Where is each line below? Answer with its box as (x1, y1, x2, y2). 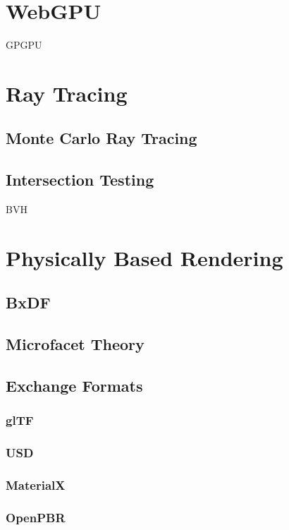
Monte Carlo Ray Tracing (6, 127, 197, 149)
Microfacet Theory (6, 333, 144, 355)
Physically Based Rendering (6, 243, 283, 272)
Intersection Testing (6, 169, 154, 191)
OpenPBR (6, 508, 66, 526)
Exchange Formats (6, 375, 143, 396)
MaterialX (6, 476, 66, 493)
